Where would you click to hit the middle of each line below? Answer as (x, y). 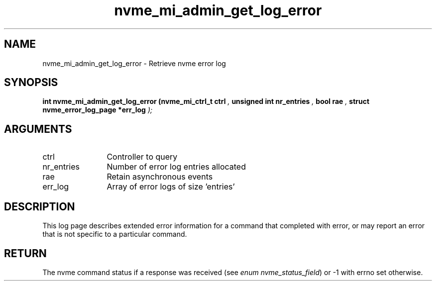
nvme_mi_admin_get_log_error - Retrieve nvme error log (134, 63)
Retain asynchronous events (160, 177)
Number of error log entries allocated (176, 167)
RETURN (25, 253)
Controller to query (142, 157)
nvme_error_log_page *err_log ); (98, 110)
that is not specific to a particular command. (115, 234)
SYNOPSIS (31, 83)
